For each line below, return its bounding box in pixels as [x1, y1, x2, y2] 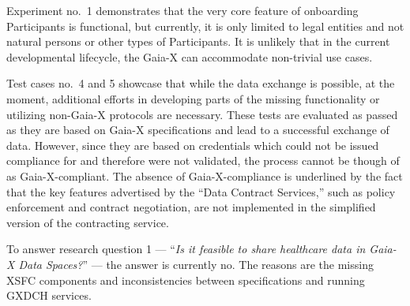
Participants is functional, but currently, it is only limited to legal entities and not [6, 17, 404, 34]
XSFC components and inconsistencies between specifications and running [6, 271, 365, 288]
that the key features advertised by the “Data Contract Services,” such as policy [6, 183, 396, 200]
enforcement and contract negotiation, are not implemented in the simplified [6, 199, 376, 215]
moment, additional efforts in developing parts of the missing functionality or [6, 90, 380, 106]
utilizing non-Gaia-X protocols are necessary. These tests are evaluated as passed [6, 106, 398, 122]
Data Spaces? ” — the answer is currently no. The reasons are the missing [18, 256, 374, 272]
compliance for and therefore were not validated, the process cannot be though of [6, 152, 400, 169]
